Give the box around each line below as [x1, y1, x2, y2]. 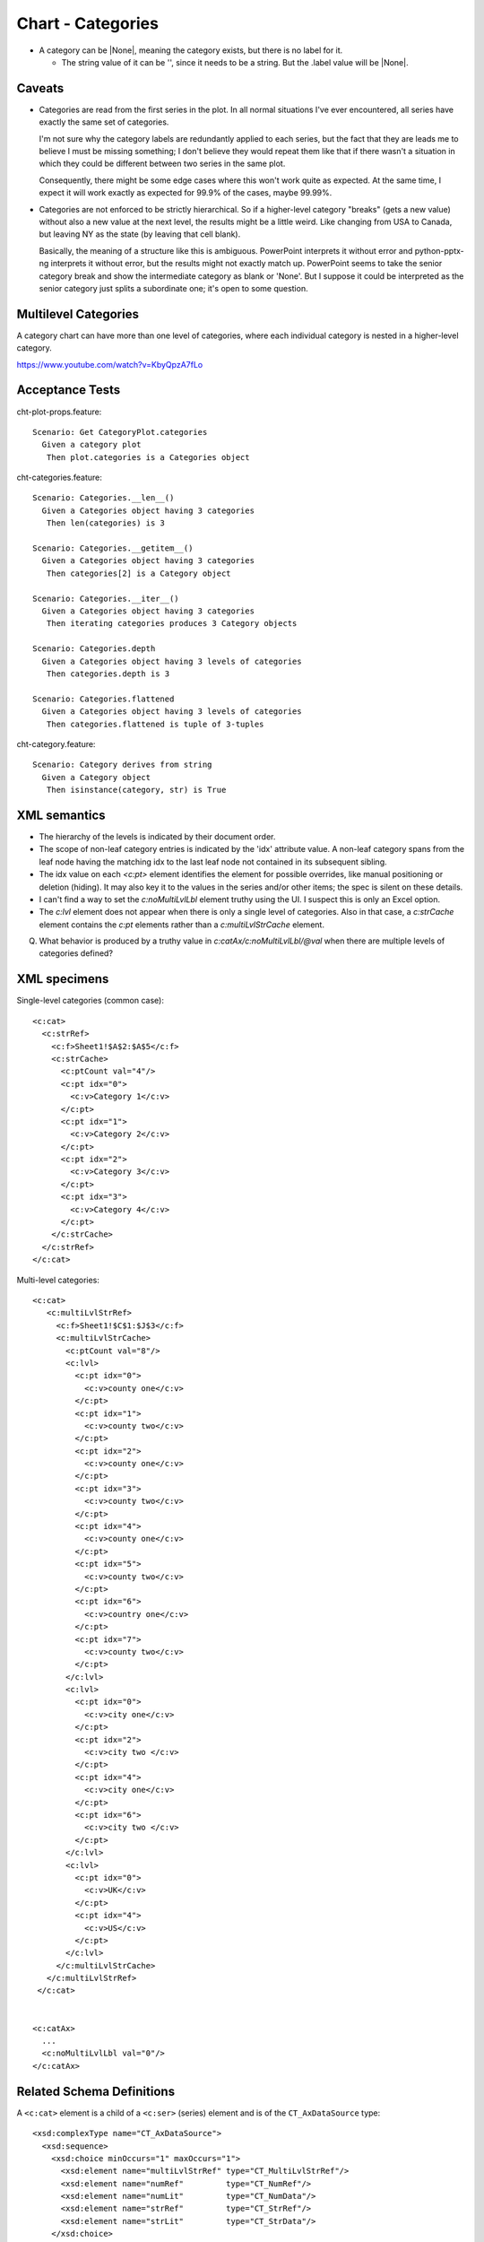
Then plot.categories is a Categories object [46, 452, 250, 462]
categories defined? [39, 948, 114, 959]
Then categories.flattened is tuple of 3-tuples [46, 718, 264, 729]
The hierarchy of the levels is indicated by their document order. [39, 830, 276, 842]
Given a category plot [41, 439, 142, 450]
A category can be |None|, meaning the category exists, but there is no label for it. [39, 45, 343, 56]
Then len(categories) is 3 [46, 518, 166, 528]
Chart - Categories [16, 13, 159, 33]
